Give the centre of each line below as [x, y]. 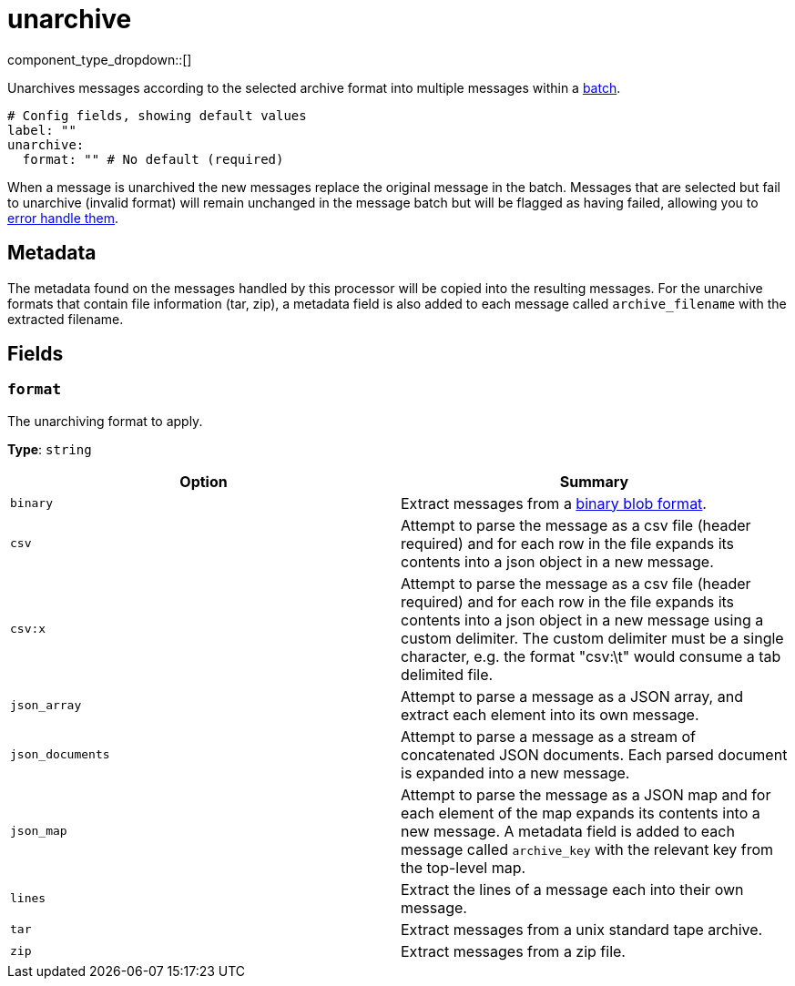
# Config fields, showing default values [157, 115]
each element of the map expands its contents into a [581, 813]
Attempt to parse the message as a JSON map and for [586, 794]
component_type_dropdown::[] [100, 59]
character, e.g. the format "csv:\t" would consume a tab [591, 656]
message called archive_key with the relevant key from [587, 849]
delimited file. [447, 674]
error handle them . [63, 218]
